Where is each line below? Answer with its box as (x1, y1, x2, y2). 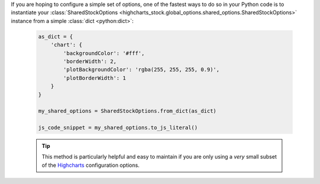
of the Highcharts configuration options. (41, 162, 140, 169)
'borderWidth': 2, (63, 58, 117, 64)
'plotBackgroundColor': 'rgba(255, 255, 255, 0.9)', (63, 66, 220, 73)
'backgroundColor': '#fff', (63, 50, 145, 56)
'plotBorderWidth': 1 (63, 75, 126, 81)
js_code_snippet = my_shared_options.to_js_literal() (38, 124, 198, 131)
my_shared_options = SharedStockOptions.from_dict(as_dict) (38, 108, 217, 115)
